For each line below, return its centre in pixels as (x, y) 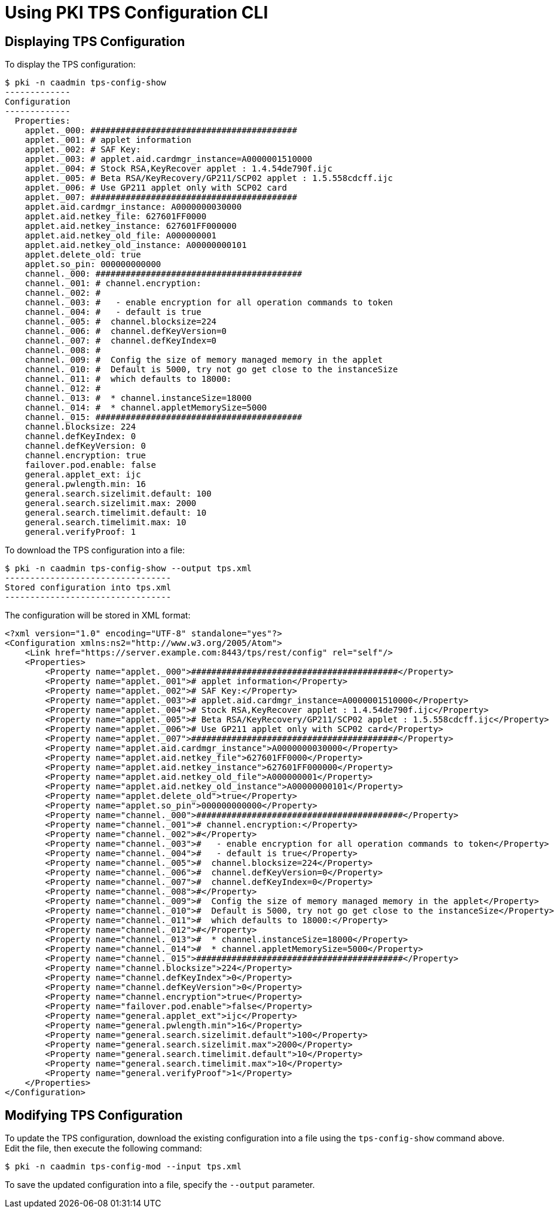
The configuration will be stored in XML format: (98, 615)
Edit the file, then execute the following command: (103, 1148)
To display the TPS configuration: (70, 65)
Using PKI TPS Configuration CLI (137, 13)
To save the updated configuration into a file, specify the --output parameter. (160, 1185)
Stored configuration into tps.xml (88, 588)
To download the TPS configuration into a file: (95, 550)
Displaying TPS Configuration (95, 41)
